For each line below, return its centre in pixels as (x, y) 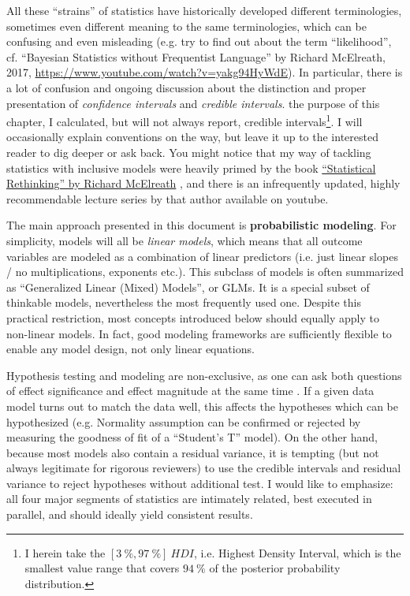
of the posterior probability (275, 568)
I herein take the (65, 552)
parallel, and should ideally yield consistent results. (130, 514)
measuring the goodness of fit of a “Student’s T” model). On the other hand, (192, 437)
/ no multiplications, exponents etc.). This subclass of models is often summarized (205, 272)
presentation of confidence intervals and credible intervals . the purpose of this (193, 103)
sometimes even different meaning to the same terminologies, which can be (186, 26)
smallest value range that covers (102, 568)
